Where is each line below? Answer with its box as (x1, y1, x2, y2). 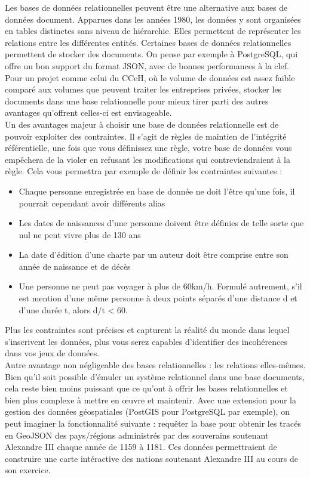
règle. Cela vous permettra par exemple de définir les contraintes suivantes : (5, 165, 283, 177)
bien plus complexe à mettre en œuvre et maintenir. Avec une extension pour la (5, 393, 296, 406)
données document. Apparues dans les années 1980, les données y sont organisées (5, 13, 301, 25)
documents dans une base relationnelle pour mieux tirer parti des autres (5, 94, 269, 107)
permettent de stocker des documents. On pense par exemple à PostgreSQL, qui (5, 48, 298, 60)
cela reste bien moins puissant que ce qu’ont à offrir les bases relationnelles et (5, 382, 288, 394)
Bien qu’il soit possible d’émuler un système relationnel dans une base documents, (5, 370, 305, 383)
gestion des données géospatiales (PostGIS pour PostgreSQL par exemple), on (5, 405, 290, 418)
